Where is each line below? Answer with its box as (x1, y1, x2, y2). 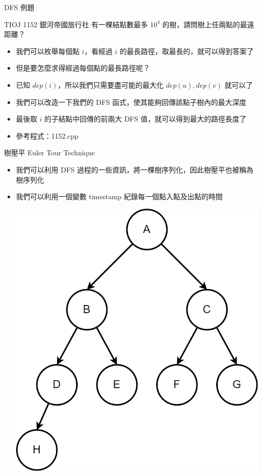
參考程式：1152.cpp (16, 130, 79, 141)
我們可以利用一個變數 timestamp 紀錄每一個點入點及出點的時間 (16, 191, 223, 202)
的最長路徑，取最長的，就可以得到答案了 (119, 45, 254, 56)
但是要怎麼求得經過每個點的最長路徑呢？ (16, 63, 150, 73)
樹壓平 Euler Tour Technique (4, 147, 95, 158)
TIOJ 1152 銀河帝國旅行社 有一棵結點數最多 (4, 19, 148, 29)
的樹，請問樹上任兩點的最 (162, 19, 247, 29)
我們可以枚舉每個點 (16, 45, 80, 56)
